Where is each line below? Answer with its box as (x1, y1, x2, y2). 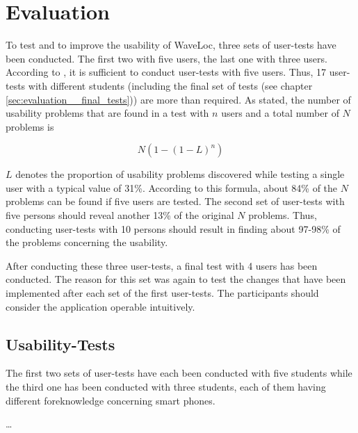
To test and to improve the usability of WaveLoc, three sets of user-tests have (6, 38, 336, 52)
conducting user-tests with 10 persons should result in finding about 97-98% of (6, 221, 341, 236)
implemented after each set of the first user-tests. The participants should (6, 286, 319, 300)
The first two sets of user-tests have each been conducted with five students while (6, 366, 352, 380)
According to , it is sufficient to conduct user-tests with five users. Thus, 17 (6, 65, 327, 79)
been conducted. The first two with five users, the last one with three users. (6, 51, 327, 65)
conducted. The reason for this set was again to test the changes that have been (6, 272, 346, 286)
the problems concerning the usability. (6, 235, 168, 250)
